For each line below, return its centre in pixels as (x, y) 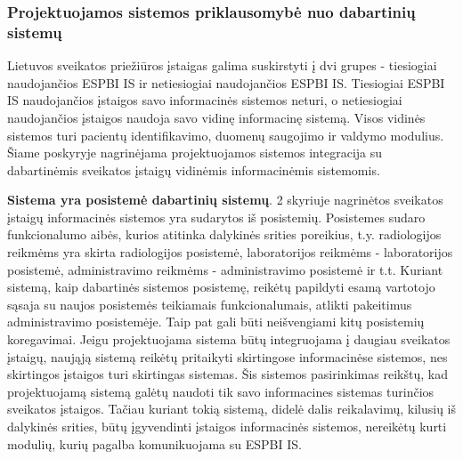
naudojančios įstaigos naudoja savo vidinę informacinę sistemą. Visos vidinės (216, 117)
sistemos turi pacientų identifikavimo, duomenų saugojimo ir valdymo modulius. (226, 135)
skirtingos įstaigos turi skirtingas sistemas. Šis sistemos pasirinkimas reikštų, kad (227, 374)
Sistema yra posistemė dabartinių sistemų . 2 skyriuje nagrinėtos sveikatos (225, 200)
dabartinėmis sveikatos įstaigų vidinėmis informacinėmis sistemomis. (194, 169)
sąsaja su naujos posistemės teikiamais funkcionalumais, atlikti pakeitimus (210, 304)
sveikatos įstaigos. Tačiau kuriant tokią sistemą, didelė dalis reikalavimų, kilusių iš (231, 409)
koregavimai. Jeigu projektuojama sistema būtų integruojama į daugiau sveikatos (229, 339)
